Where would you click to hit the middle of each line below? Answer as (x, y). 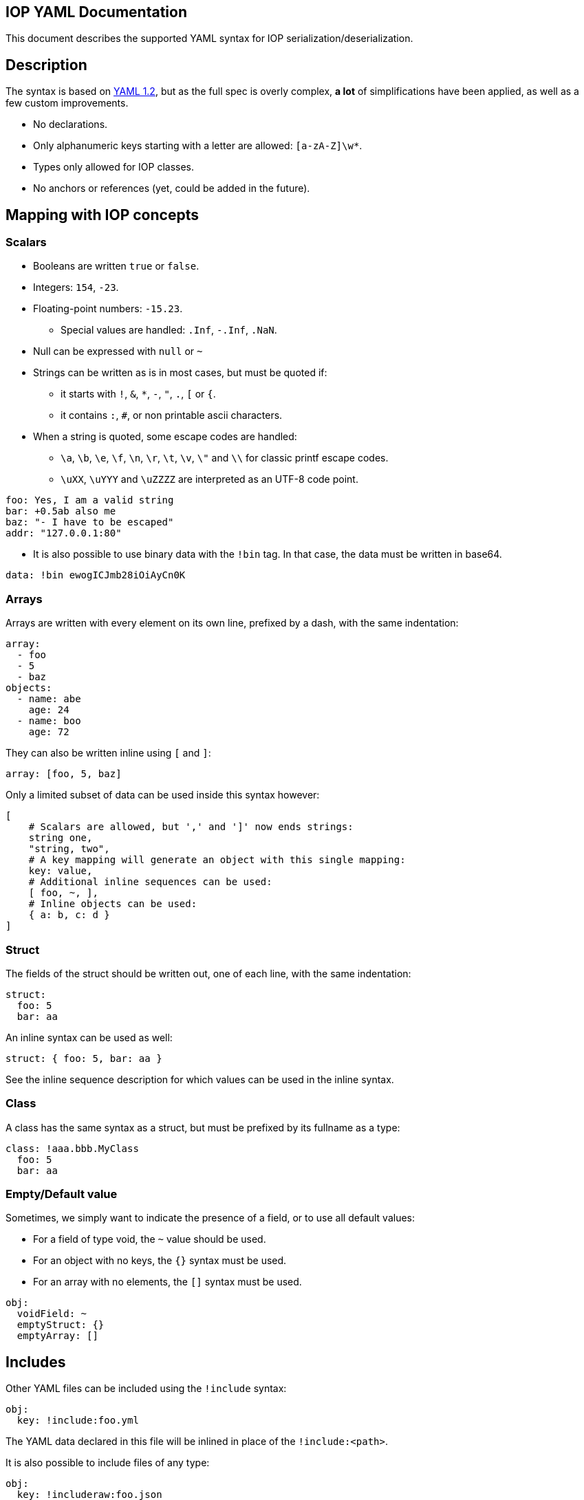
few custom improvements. (67, 103)
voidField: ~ (52, 1314)
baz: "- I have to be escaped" (90, 522)
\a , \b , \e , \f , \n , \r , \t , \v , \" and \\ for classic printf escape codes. (225, 458)
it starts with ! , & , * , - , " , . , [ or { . (138, 394)
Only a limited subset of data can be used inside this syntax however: (163, 795)
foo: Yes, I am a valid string (90, 500)
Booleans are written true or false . (116, 266)
